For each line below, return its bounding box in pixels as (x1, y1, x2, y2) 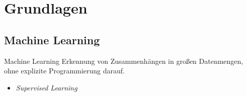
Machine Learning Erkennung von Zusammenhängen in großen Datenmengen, (4, 55, 243, 66)
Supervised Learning (16, 82, 77, 92)
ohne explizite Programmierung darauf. (4, 65, 125, 76)
